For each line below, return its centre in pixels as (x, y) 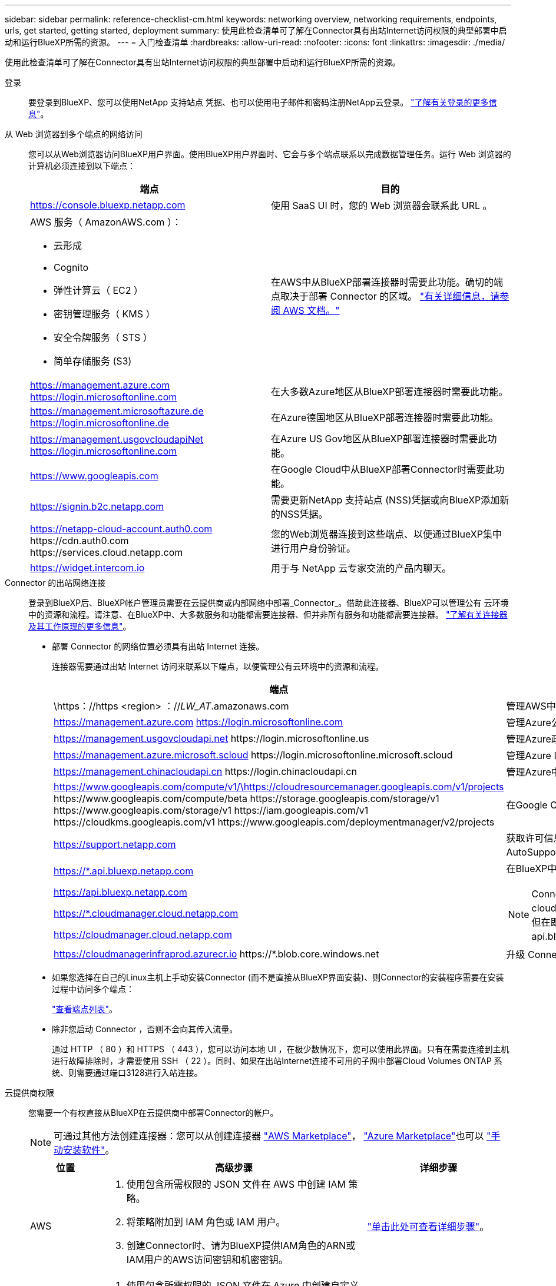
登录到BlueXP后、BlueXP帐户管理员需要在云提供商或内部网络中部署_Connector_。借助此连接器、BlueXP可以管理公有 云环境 (269, 603)
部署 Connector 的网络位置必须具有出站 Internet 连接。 (158, 646)
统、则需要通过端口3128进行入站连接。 (127, 1073)
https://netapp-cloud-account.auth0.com (121, 529)
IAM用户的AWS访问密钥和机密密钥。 (207, 1260)
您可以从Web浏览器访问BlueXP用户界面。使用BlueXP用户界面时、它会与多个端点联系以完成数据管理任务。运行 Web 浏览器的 (270, 154)
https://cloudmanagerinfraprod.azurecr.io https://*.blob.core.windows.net (216, 954)
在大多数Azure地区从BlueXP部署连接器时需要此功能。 (390, 392)
